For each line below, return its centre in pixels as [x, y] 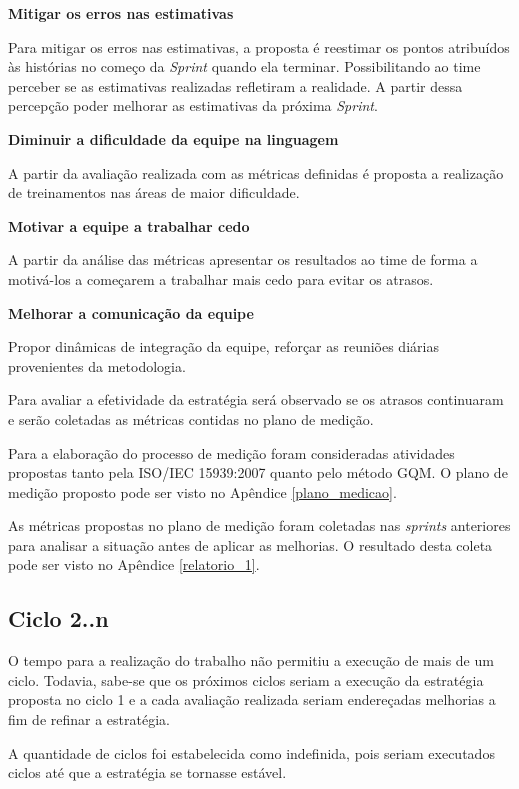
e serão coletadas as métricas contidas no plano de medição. [191, 418]
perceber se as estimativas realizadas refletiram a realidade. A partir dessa [235, 85]
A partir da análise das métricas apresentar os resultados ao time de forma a [243, 259]
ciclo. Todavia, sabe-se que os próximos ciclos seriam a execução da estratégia [246, 679]
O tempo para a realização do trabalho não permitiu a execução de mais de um [251, 660]
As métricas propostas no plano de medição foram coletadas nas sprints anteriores [259, 525]
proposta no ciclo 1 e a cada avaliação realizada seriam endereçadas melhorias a [252, 699]
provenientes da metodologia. [97, 365]
